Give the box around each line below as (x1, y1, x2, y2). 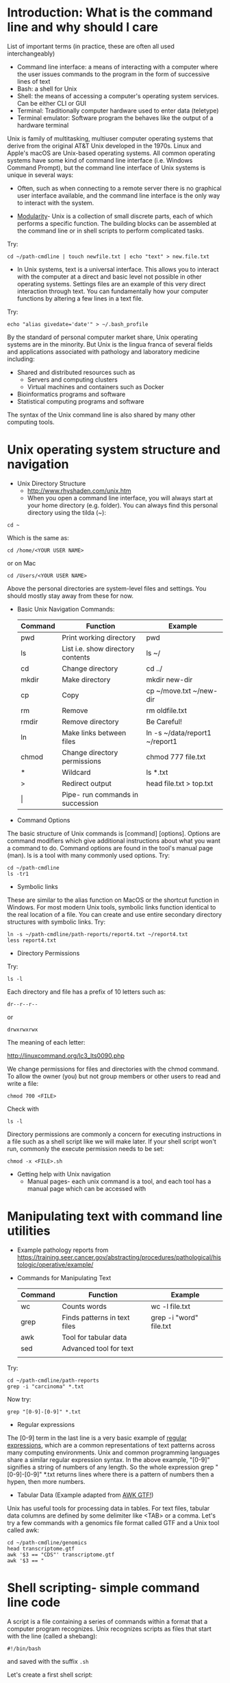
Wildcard (61, 767, 91, 777)
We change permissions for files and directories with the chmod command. (7, 1065, 219, 1073)
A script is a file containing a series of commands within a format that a (7, 1617, 208, 1625)
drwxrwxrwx (7, 1026, 38, 1033)
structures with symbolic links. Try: (7, 918, 106, 926)
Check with (7, 1104, 39, 1113)
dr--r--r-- (7, 1001, 38, 1008)
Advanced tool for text (61, 1343, 133, 1353)
